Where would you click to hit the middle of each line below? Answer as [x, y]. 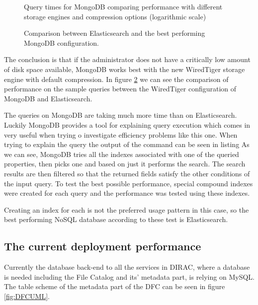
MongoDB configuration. [61, 42]
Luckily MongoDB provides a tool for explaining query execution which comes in [127, 124]
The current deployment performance [103, 246]
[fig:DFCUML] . [27, 296]
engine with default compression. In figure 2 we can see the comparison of [116, 79]
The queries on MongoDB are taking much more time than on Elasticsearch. [121, 115]
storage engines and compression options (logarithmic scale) [115, 16]
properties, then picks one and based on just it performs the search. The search [125, 164]
